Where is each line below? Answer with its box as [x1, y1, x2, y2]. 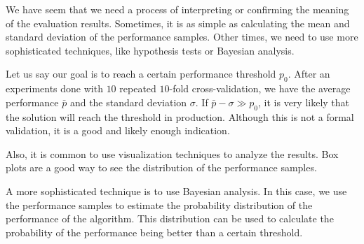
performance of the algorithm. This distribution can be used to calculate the [6, 211, 334, 226]
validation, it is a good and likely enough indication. [6, 123, 230, 138]
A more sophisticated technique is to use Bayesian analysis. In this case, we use [6, 183, 347, 198]
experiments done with [6, 81, 103, 96]
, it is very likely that [258, 94, 350, 109]
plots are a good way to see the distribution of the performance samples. [6, 160, 317, 175]
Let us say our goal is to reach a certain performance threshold [6, 66, 276, 81]
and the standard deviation [69, 94, 187, 109]
